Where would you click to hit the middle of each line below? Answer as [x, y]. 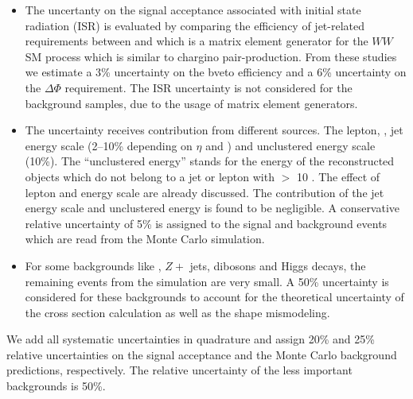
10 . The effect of [338, 176]
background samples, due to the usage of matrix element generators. [191, 103]
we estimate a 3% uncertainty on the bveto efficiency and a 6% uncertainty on [216, 72]
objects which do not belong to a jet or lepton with [150, 176]
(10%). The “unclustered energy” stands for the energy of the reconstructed [210, 161]
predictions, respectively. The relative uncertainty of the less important [179, 370]
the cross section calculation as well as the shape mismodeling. [177, 312]
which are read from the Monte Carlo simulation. [145, 239]
